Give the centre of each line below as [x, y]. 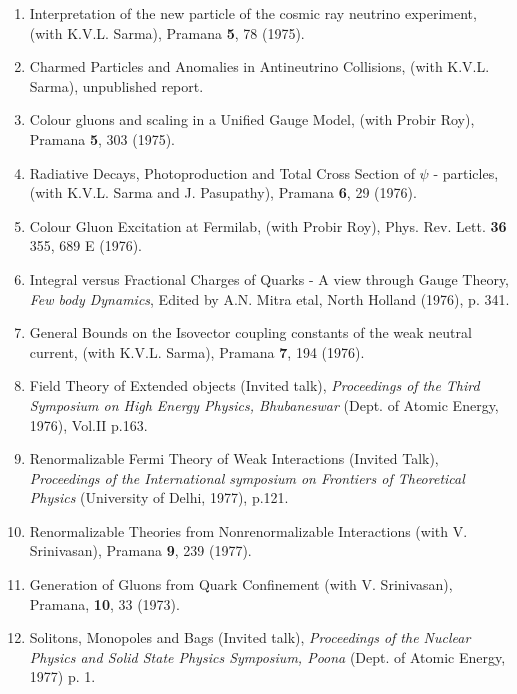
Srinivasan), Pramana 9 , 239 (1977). [140, 550]
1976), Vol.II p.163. [88, 424]
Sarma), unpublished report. [116, 85]
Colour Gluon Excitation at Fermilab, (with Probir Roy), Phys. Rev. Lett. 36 [268, 225]
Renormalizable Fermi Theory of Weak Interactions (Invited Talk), [234, 458]
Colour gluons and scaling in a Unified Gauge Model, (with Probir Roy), [252, 119]
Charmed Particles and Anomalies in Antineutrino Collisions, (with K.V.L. [259, 66]
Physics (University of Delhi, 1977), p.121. [159, 497]
